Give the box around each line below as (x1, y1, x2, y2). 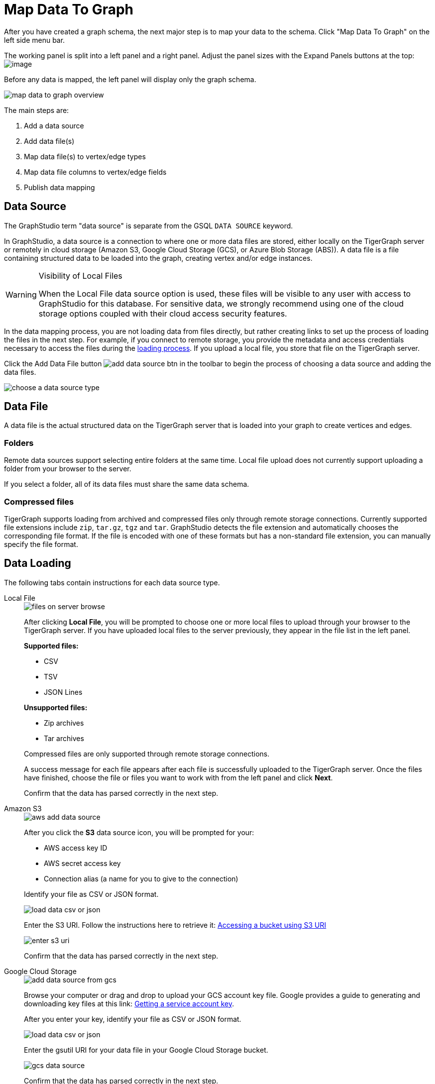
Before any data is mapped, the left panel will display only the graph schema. (4, 75, 256, 84)
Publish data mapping (24, 183, 95, 192)
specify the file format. (4, 540, 78, 548)
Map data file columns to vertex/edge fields (24, 167, 167, 176)
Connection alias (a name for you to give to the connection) (44, 874, 238, 883)
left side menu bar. (4, 35, 65, 44)
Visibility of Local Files (38, 270, 122, 281)
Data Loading (4, 557, 71, 570)
